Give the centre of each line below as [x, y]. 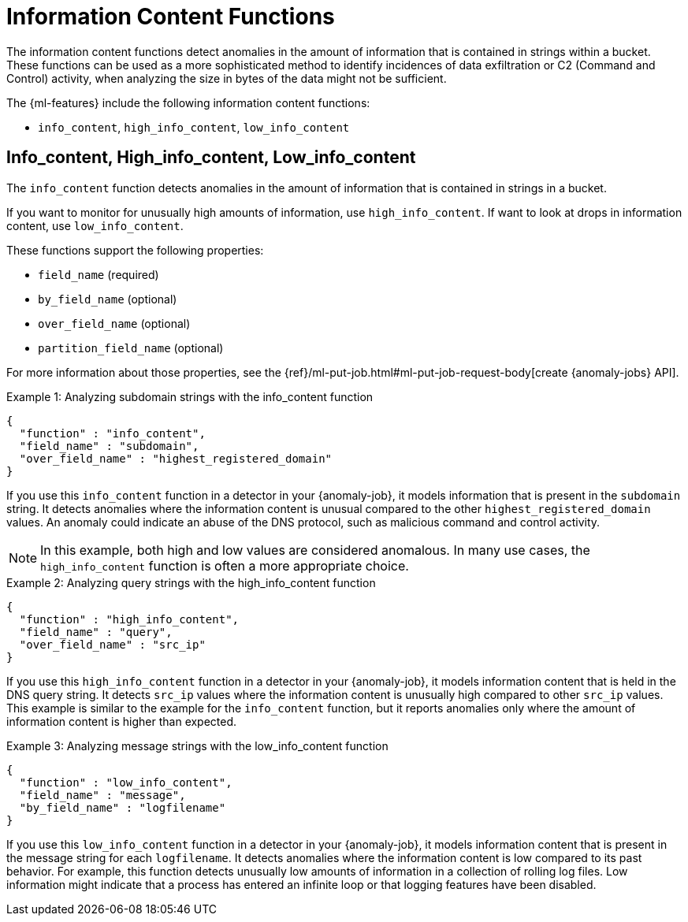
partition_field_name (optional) [131, 348]
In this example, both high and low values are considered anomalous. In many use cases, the [315, 550]
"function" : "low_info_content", [126, 782]
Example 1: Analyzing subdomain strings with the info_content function [190, 396]
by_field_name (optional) [108, 299]
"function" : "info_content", [112, 433]
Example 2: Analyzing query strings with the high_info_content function [191, 582]
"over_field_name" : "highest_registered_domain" [176, 458]
